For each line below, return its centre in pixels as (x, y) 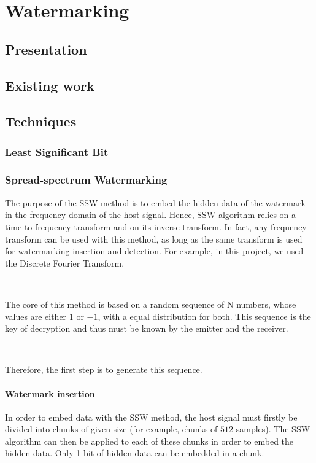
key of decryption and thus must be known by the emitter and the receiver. (147, 328)
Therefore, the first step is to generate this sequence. (104, 369)
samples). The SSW (273, 429)
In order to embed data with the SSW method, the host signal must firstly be (151, 417)
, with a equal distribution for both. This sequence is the (204, 316)
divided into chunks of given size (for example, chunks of (111, 429)
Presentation (46, 49)
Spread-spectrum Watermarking (86, 180)
